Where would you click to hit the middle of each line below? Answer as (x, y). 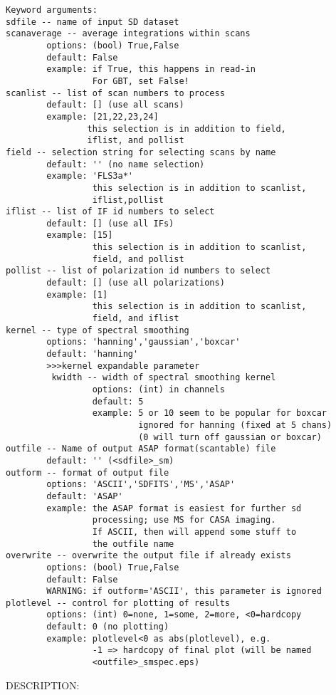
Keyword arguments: (52, 10)
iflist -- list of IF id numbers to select (110, 212)
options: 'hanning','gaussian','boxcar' (143, 342)
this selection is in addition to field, (187, 129)
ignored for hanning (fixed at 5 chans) (235, 425)
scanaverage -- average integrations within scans (128, 34)
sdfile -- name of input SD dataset (93, 22)
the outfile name (133, 544)
